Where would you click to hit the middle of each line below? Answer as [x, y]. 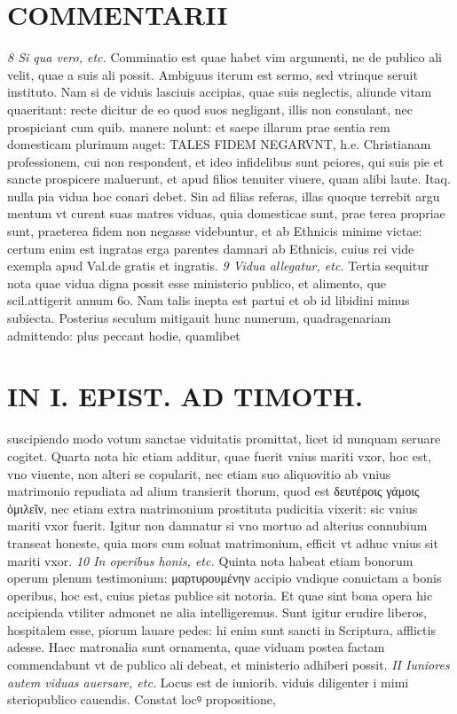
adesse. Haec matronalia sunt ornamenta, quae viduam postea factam [196, 647]
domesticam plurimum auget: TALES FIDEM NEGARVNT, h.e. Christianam [219, 144]
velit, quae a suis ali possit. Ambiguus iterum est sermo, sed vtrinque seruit [213, 74]
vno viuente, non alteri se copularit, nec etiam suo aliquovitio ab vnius [199, 473]
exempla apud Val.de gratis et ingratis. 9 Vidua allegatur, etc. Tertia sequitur [218, 266]
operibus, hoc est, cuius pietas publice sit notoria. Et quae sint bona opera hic [220, 595]
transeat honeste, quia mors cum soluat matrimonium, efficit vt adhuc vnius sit [223, 542]
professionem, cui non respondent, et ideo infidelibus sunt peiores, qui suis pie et [226, 161]
